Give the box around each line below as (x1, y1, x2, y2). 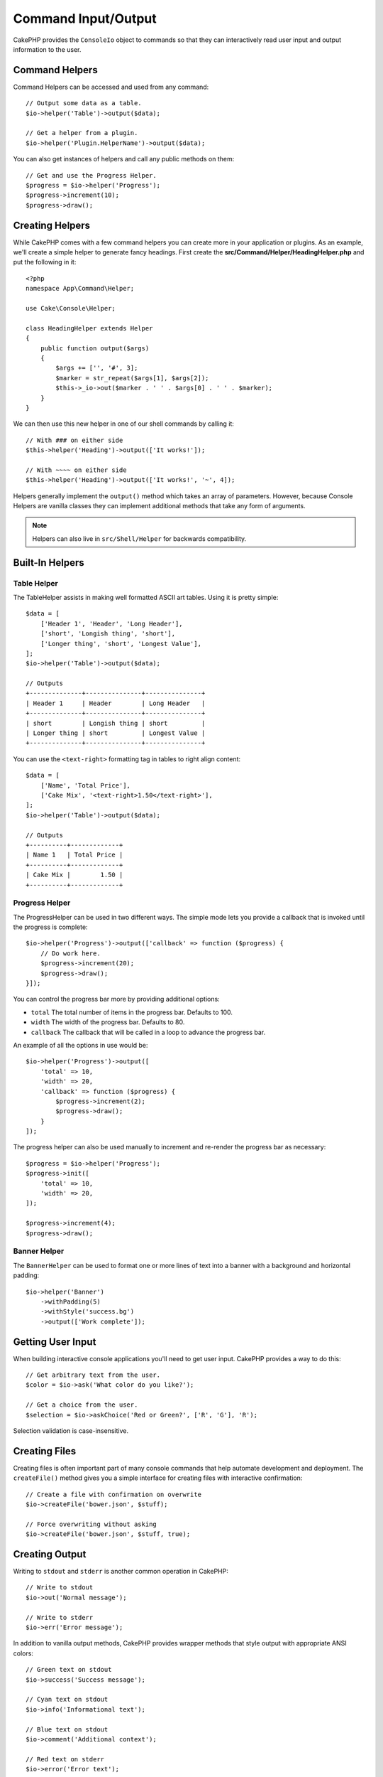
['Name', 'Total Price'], (40, 781, 131, 789)
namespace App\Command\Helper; (26, 284, 135, 293)
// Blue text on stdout (26, 1725, 109, 1734)
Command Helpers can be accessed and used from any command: (13, 82, 209, 91)
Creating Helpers (13, 219, 91, 231)
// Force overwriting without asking (26, 1520, 157, 1528)
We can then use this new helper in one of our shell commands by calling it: (13, 419, 234, 428)
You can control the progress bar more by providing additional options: (13, 995, 220, 1004)
